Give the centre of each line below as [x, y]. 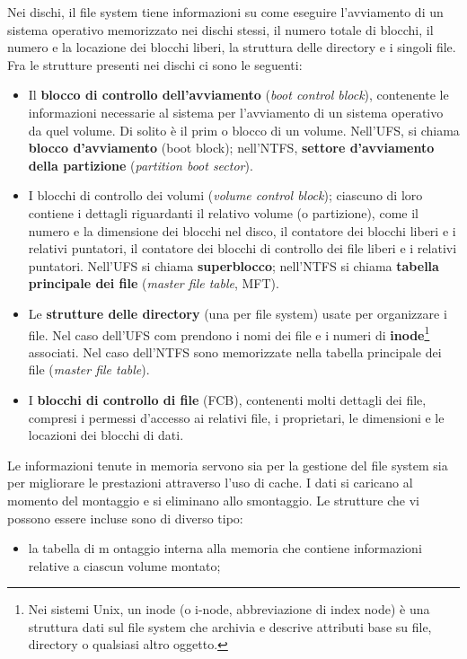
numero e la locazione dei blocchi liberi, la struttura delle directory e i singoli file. [232, 47]
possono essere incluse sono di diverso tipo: [125, 518]
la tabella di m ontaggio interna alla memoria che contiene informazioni [225, 548]
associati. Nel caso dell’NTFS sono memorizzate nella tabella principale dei [235, 351]
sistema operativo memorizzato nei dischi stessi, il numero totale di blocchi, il [220, 29]
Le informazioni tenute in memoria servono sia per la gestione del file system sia [228, 465]
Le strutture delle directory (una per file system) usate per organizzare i [238, 313]
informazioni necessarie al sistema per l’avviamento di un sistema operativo [236, 112]
